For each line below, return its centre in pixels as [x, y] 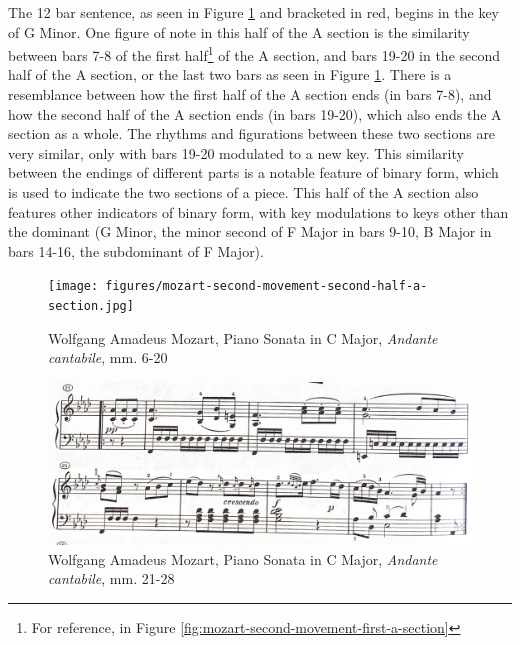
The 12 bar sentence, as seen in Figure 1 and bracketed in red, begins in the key [254, 12]
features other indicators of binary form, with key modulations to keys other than [258, 211]
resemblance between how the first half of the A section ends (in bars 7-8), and [250, 94]
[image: [73, 286]
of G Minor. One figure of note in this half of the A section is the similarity [239, 31]
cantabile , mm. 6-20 [108, 357]
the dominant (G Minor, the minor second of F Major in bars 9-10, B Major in [250, 231]
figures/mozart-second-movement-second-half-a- [266, 286]
